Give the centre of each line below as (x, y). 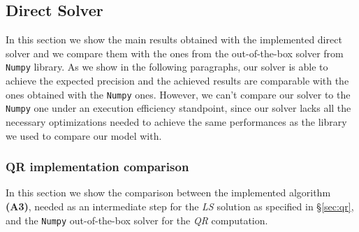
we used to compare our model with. (84, 135)
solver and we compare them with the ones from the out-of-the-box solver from (175, 53)
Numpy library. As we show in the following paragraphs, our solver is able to (167, 67)
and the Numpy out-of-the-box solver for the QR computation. (137, 220)
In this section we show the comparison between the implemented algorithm (168, 193)
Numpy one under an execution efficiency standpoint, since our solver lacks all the (178, 108)
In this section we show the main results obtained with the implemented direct (174, 39)
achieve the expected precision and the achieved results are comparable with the (177, 81)
